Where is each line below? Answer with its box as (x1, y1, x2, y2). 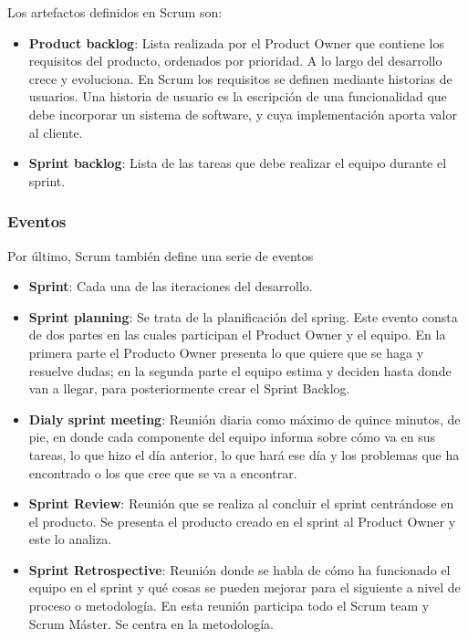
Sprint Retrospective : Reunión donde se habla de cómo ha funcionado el (28, 560, 451, 579)
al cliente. (28, 122, 83, 141)
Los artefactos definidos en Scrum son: (7, 3, 223, 21)
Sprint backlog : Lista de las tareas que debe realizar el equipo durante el (28, 153, 447, 173)
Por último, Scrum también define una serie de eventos (7, 246, 314, 265)
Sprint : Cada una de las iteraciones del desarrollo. (28, 277, 313, 296)
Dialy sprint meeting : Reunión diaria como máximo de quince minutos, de (28, 409, 461, 428)
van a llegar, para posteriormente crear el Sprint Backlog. (28, 379, 350, 398)
